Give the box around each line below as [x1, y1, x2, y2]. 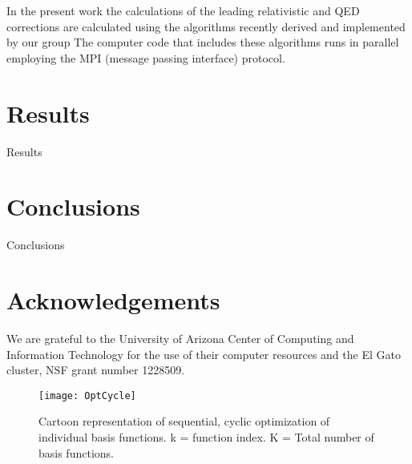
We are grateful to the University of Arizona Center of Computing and [6, 329, 354, 346]
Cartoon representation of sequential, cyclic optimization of [38, 413, 330, 430]
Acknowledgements [6, 284, 220, 316]
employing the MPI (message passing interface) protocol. [6, 49, 285, 66]
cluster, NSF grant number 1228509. [6, 361, 185, 378]
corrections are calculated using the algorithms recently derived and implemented [6, 18, 406, 34]
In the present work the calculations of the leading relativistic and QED [6, 2, 360, 18]
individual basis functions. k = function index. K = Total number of [38, 428, 374, 445]
